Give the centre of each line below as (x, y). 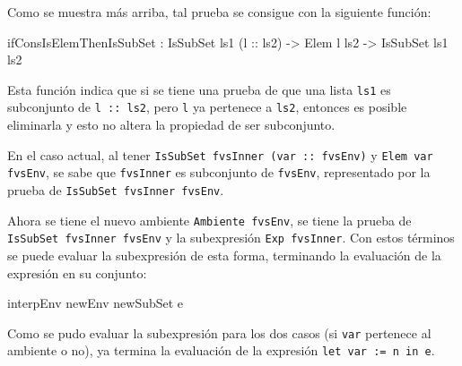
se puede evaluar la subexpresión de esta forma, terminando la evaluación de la (224, 255)
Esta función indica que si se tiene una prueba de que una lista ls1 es (199, 89)
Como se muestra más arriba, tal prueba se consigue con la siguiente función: (219, 12)
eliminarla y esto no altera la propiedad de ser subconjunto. (171, 125)
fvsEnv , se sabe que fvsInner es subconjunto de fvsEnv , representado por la (219, 172)
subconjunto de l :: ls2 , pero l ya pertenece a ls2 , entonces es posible (207, 107)
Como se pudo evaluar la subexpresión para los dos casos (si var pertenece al (219, 332)
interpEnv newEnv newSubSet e (96, 303)
